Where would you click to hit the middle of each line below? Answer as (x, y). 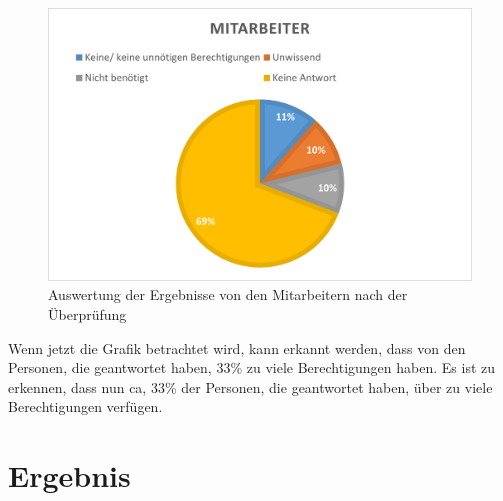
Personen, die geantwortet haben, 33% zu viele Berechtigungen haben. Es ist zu (252, 367)
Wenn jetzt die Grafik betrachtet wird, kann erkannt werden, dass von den (237, 347)
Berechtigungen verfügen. (85, 406)
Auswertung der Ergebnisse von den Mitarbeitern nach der (228, 294)
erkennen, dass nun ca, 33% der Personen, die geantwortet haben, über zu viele (250, 386)
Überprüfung (87, 314)
